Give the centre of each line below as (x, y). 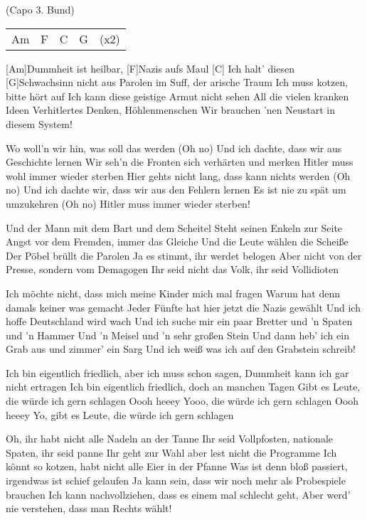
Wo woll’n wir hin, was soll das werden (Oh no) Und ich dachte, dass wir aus (174, 148)
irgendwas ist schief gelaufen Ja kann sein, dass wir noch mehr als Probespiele (176, 481)
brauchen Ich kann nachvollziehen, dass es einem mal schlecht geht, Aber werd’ (178, 494)
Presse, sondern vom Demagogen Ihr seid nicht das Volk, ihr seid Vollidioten (172, 269)
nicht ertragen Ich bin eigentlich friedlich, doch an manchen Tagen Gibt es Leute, (183, 387)
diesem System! (39, 123)
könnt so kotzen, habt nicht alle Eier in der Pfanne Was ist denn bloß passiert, (177, 466)
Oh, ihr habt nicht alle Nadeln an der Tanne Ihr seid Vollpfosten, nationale (169, 439)
